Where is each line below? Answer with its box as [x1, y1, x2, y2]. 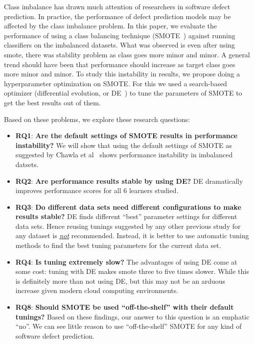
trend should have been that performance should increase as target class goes [4, 59, 235, 69]
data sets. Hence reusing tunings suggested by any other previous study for [15, 221, 241, 231]
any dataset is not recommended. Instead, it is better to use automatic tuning [15, 230, 249, 241]
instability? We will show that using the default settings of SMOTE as [15, 140, 232, 150]
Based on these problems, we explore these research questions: [4, 114, 190, 124]
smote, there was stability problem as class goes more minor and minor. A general [4, 49, 250, 59]
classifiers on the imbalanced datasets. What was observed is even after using [4, 40, 235, 50]
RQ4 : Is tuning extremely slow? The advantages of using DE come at [15, 256, 237, 267]
